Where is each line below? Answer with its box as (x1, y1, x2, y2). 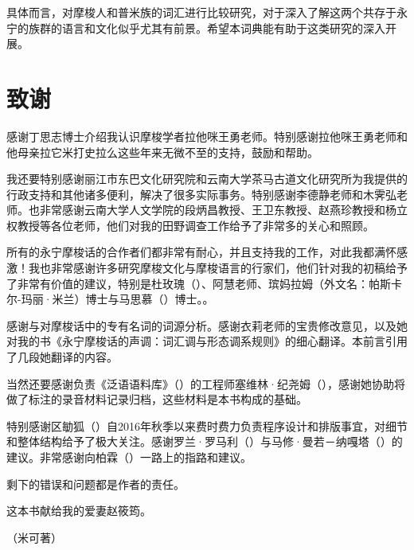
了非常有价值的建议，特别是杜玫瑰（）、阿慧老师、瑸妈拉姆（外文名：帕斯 (6, 275, 391, 291)
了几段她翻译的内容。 (6, 349, 118, 365)
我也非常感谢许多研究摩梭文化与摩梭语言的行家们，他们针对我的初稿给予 (28, 259, 408, 276)
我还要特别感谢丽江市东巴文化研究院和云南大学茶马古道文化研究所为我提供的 (6, 170, 408, 187)
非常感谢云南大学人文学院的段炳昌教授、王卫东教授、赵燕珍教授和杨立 (39, 201, 408, 218)
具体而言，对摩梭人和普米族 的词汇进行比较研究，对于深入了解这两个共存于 (6, 4, 396, 20)
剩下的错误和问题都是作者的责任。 (6, 475, 185, 492)
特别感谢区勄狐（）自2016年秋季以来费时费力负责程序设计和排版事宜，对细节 (6, 417, 408, 434)
